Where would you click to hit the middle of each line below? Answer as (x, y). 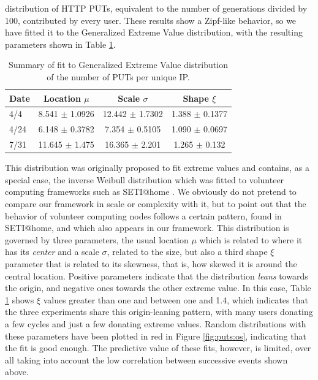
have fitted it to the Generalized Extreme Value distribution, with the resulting (154, 32)
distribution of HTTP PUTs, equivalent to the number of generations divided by (156, 8)
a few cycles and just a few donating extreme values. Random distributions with (156, 323)
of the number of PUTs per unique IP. (118, 76)
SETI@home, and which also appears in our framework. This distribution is (147, 228)
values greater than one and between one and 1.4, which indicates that (176, 299)
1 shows (20, 299)
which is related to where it (251, 239)
